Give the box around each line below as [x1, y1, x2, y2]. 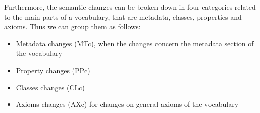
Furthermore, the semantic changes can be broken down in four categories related [4, 2, 256, 12]
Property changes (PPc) [16, 65, 90, 75]
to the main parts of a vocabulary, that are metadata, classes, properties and [4, 11, 242, 22]
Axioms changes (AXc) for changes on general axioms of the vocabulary [16, 99, 239, 109]
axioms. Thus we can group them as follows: [4, 21, 141, 32]
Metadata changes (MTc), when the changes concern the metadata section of [16, 38, 254, 48]
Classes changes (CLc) [16, 82, 85, 92]
